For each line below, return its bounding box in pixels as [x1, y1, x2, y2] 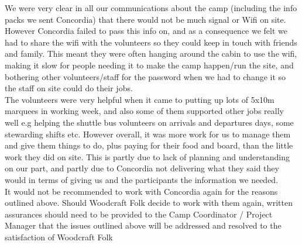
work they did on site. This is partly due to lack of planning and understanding [5, 150, 290, 163]
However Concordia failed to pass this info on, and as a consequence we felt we [5, 25, 288, 37]
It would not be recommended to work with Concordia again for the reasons [5, 185, 278, 197]
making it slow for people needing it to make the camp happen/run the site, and [5, 58, 294, 71]
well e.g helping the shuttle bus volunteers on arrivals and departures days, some [5, 116, 294, 128]
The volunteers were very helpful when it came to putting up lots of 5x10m [5, 93, 274, 105]
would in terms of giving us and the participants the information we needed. [5, 173, 279, 185]
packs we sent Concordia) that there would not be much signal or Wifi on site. [5, 13, 286, 25]
